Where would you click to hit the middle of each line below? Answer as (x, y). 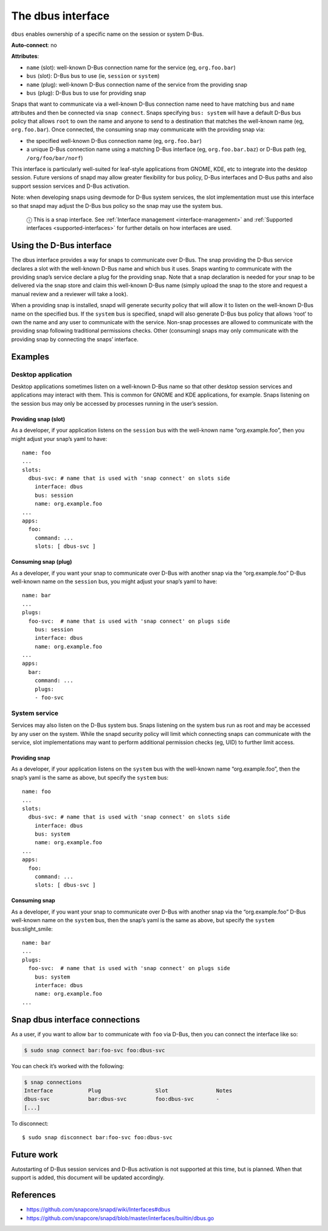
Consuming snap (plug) (42, 562)
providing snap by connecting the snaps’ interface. (75, 339)
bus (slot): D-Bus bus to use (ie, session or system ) (93, 76)
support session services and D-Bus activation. (70, 186)
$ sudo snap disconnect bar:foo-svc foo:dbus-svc (97, 1138)
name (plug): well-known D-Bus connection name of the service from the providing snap (137, 85)
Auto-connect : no (34, 45)
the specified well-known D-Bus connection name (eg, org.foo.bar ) (114, 140)
